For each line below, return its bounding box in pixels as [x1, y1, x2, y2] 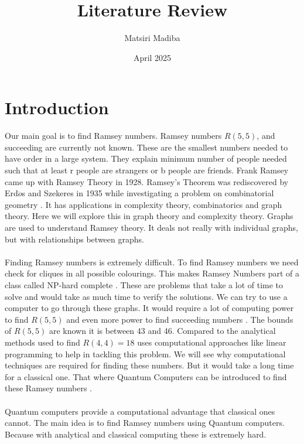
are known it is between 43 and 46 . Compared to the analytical [49, 325, 276, 337]
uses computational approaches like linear [137, 336, 286, 348]
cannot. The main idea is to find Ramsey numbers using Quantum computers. [5, 416, 285, 429]
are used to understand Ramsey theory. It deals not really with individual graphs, [5, 221, 298, 233]
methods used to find [5, 336, 80, 348]
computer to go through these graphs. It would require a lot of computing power [5, 302, 294, 314]
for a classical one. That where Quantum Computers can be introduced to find [5, 370, 287, 382]
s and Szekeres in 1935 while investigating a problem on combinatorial [22, 187, 274, 199]
